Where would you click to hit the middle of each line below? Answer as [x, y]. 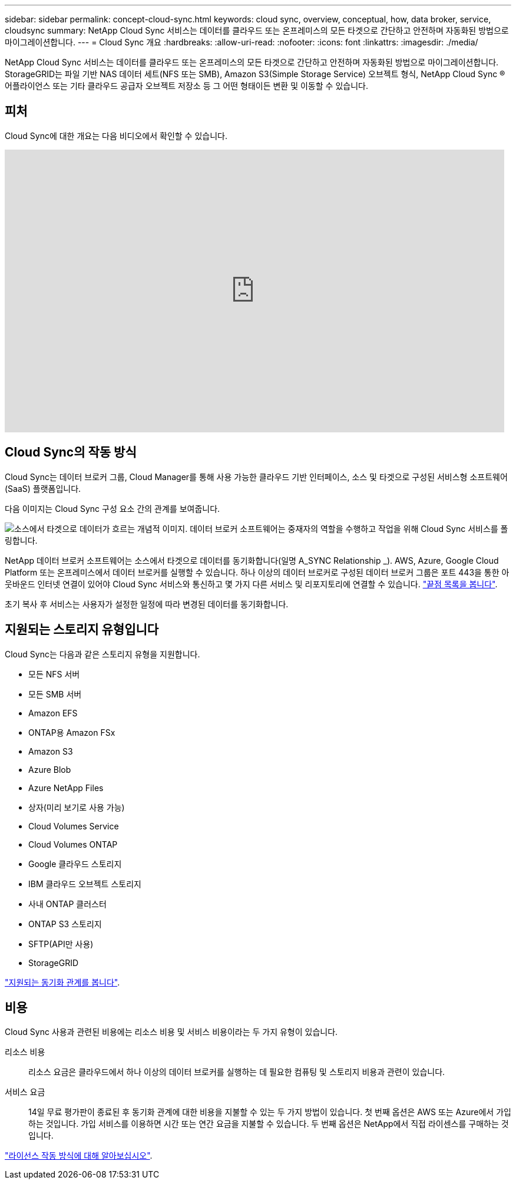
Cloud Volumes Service [74, 826]
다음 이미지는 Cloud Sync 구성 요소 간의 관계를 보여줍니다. [113, 508]
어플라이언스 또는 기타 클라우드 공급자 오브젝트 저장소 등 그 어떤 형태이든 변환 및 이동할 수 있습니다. [186, 86]
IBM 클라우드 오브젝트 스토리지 [85, 884]
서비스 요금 [25, 1092]
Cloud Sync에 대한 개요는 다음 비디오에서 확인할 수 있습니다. [116, 135]
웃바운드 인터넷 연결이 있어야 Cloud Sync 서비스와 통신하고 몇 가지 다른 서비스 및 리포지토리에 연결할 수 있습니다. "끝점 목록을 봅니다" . [251, 584]
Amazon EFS [53, 713]
